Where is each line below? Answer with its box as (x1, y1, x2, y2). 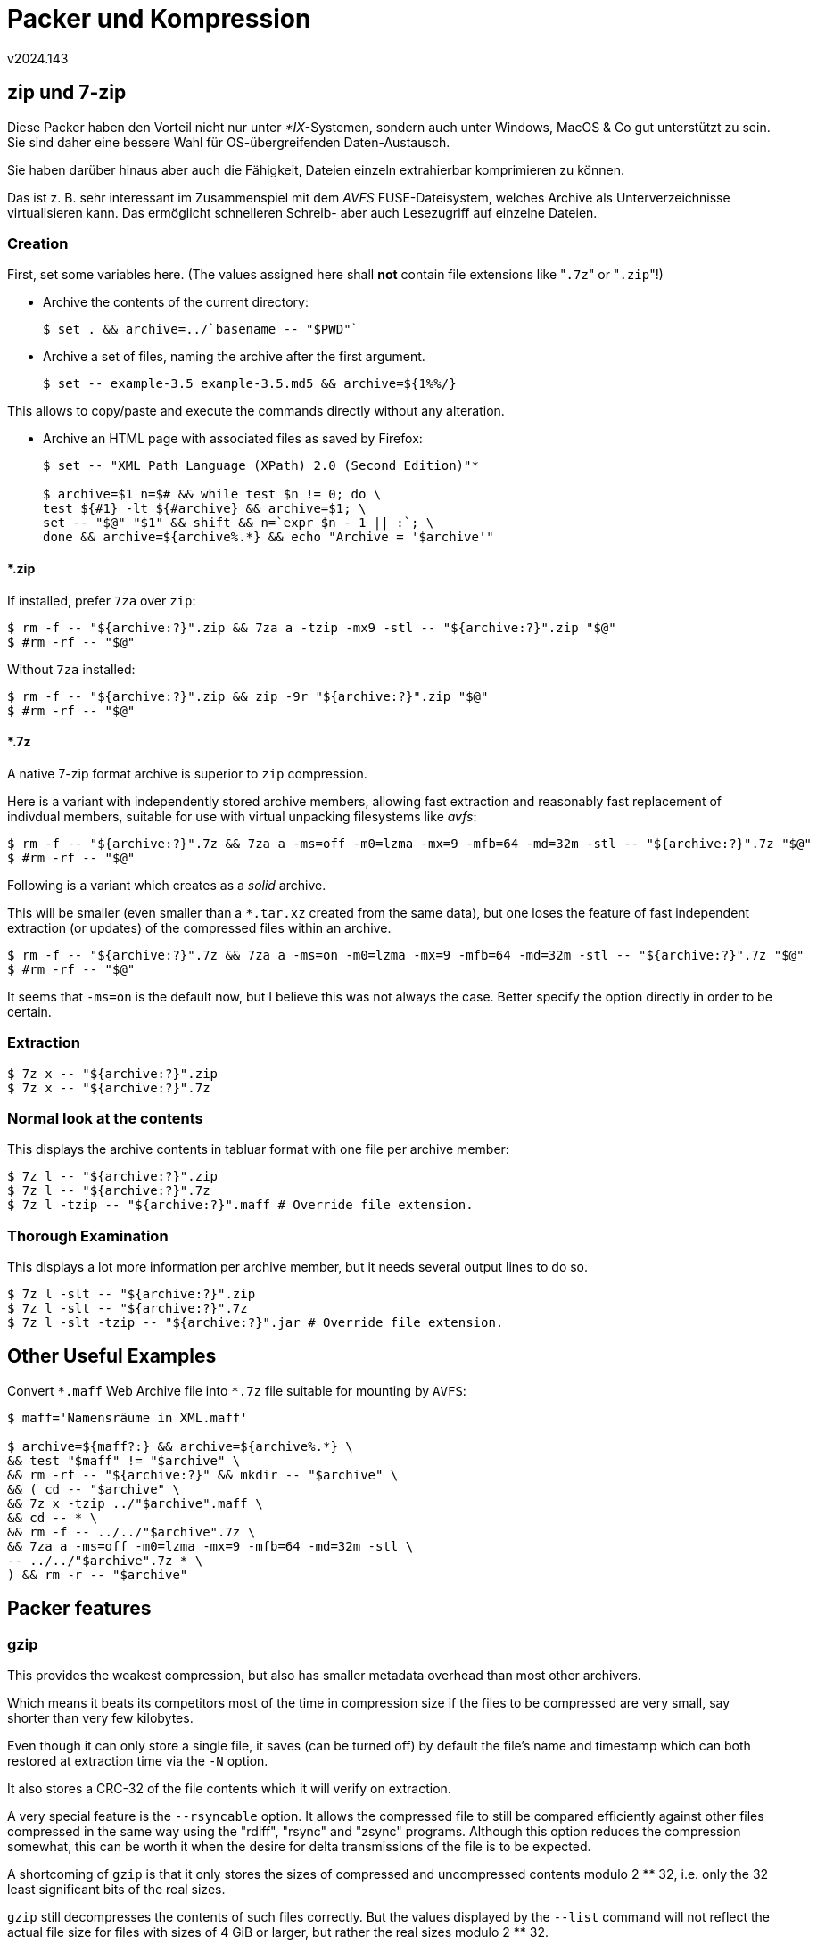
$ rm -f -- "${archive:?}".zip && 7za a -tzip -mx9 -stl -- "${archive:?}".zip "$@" (7, 620, 616, 635)
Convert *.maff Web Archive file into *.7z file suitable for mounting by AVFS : (7, 1382, 466, 1398)
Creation (7, 234, 69, 252)
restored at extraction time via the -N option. (7, 1753, 268, 1769)
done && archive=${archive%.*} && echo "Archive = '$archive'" (43, 530, 494, 545)
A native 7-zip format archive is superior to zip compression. (7, 765, 367, 781)
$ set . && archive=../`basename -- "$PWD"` (43, 322, 359, 337)
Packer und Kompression (7, 4, 311, 34)
